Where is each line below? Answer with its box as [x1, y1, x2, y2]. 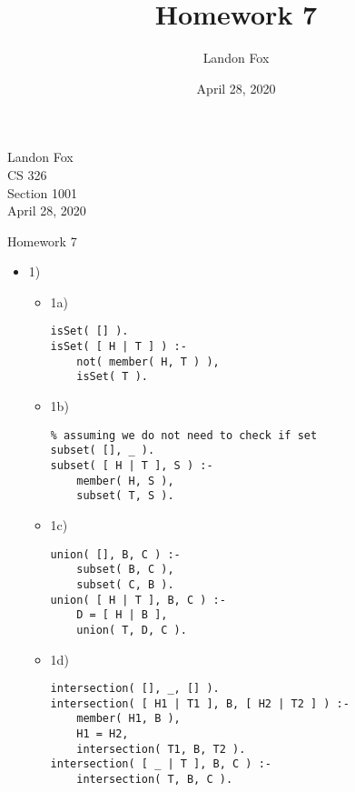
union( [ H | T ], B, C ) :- [50, 593, 226, 607]
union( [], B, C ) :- [50, 547, 181, 561]
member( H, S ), [76, 474, 174, 487]
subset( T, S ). [76, 489, 174, 503]
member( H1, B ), [76, 712, 181, 726]
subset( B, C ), [76, 563, 174, 576]
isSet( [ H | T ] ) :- [50, 340, 187, 354]
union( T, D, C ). [76, 623, 187, 637]
